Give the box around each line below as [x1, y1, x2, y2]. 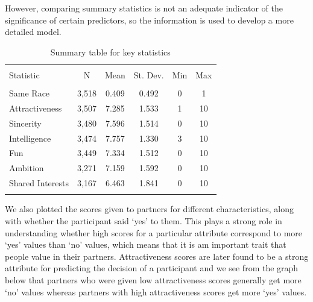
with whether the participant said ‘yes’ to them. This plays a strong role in [5, 214, 282, 227]
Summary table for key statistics [50, 45, 171, 58]
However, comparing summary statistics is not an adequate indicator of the [5, 2, 283, 14]
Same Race [9, 86, 50, 99]
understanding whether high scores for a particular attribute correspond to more [5, 226, 303, 239]
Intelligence [9, 131, 51, 144]
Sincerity [9, 116, 42, 129]
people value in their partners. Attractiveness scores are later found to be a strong [5, 250, 309, 262]
